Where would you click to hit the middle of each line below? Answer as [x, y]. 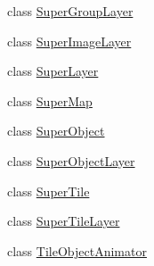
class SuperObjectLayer [71, 160]
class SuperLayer [53, 71]
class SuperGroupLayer [70, 11]
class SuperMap [50, 100]
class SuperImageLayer [69, 41]
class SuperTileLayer [64, 221]
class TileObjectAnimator [77, 250]
